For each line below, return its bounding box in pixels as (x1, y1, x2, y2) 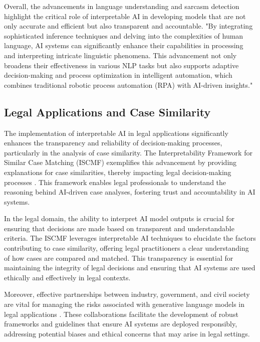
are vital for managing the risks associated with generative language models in (4, 299, 245, 309)
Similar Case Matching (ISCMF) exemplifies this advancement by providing (4, 157, 237, 167)
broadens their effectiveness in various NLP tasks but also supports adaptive (4, 60, 239, 70)
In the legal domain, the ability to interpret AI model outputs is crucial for (4, 213, 234, 224)
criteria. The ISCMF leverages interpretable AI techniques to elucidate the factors (4, 233, 256, 243)
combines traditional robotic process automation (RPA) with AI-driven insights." (4, 79, 253, 90)
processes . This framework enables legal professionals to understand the (4, 177, 226, 187)
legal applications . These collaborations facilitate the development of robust (4, 308, 238, 319)
